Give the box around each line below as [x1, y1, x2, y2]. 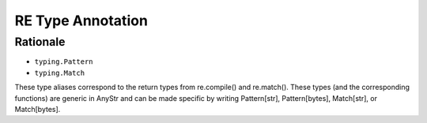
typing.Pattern [34, 58, 94, 66]
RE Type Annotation [14, 12, 148, 29]
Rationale [14, 35, 66, 49]
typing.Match [34, 68, 85, 77]
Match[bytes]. [14, 104, 61, 114]
